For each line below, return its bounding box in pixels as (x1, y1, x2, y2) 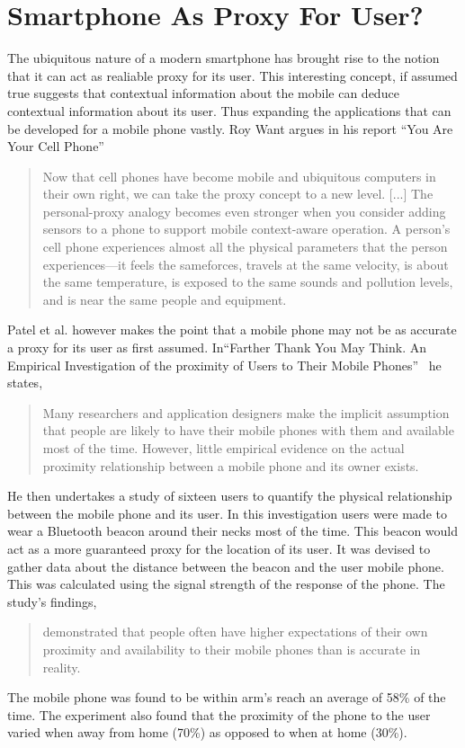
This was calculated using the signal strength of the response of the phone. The (7, 574, 445, 593)
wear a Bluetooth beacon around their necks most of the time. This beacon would (7, 521, 459, 540)
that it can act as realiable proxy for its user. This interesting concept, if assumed (7, 66, 458, 85)
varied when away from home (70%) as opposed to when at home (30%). (7, 723, 407, 742)
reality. (42, 657, 81, 676)
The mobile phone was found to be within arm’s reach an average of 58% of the (7, 688, 446, 707)
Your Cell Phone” (7, 137, 104, 156)
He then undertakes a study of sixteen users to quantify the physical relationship (7, 486, 452, 505)
